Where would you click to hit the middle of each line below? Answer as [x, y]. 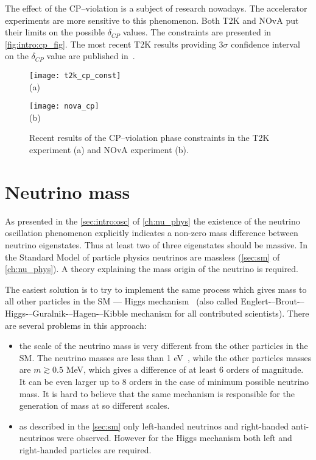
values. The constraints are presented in [197, 32]
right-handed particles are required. [85, 449]
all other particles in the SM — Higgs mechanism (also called [121, 301]
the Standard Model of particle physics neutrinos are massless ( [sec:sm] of [142, 257]
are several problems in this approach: [76, 325]
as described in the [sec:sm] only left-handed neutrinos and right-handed [154, 426]
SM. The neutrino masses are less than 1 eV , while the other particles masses [165, 357]
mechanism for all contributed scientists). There [220, 313]
